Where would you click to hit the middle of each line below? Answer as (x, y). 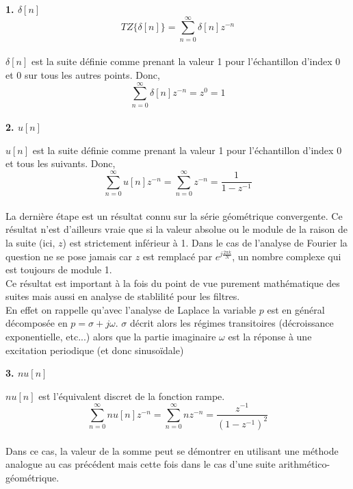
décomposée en (37, 323)
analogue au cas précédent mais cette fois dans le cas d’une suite (141, 464)
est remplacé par (178, 256)
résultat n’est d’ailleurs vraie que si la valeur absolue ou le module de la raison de (176, 229)
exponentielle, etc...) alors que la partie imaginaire (111, 337)
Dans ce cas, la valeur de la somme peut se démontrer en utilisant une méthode (172, 450)
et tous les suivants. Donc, (61, 163)
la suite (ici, (30, 242)
